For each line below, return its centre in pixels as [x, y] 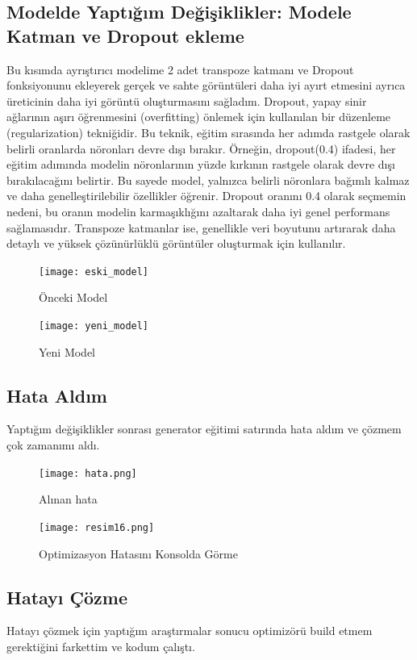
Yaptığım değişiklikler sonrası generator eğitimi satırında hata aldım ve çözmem [204, 429]
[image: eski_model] [94, 272]
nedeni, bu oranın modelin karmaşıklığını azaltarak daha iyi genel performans [198, 211]
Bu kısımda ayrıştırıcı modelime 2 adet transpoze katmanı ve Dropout [180, 69]
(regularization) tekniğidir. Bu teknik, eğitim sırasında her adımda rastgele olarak [208, 132]
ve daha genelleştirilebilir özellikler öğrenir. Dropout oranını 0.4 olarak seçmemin [206, 196]
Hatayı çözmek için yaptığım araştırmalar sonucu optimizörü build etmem [190, 631]
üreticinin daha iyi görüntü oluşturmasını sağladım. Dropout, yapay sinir [187, 100]
